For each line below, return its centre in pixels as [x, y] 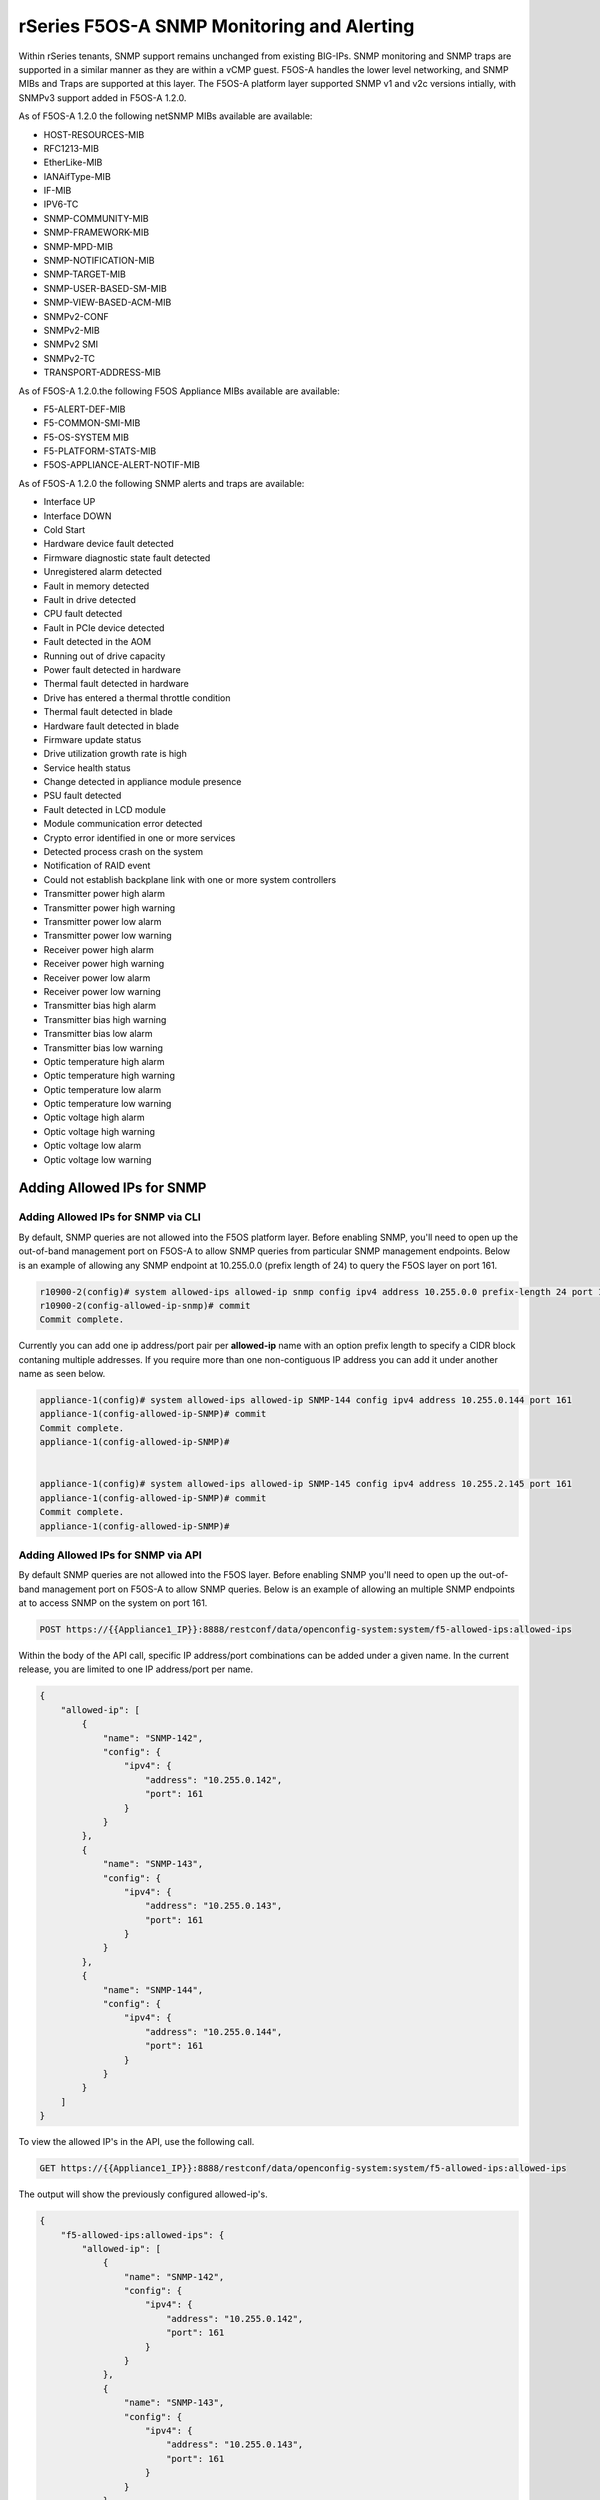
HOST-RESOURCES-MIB [94, 134]
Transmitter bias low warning [103, 1047]
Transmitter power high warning [109, 907]
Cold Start [64, 530]
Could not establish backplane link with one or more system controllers [190, 879]
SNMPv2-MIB [71, 330]
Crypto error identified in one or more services [139, 837]
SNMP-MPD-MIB [78, 246]
